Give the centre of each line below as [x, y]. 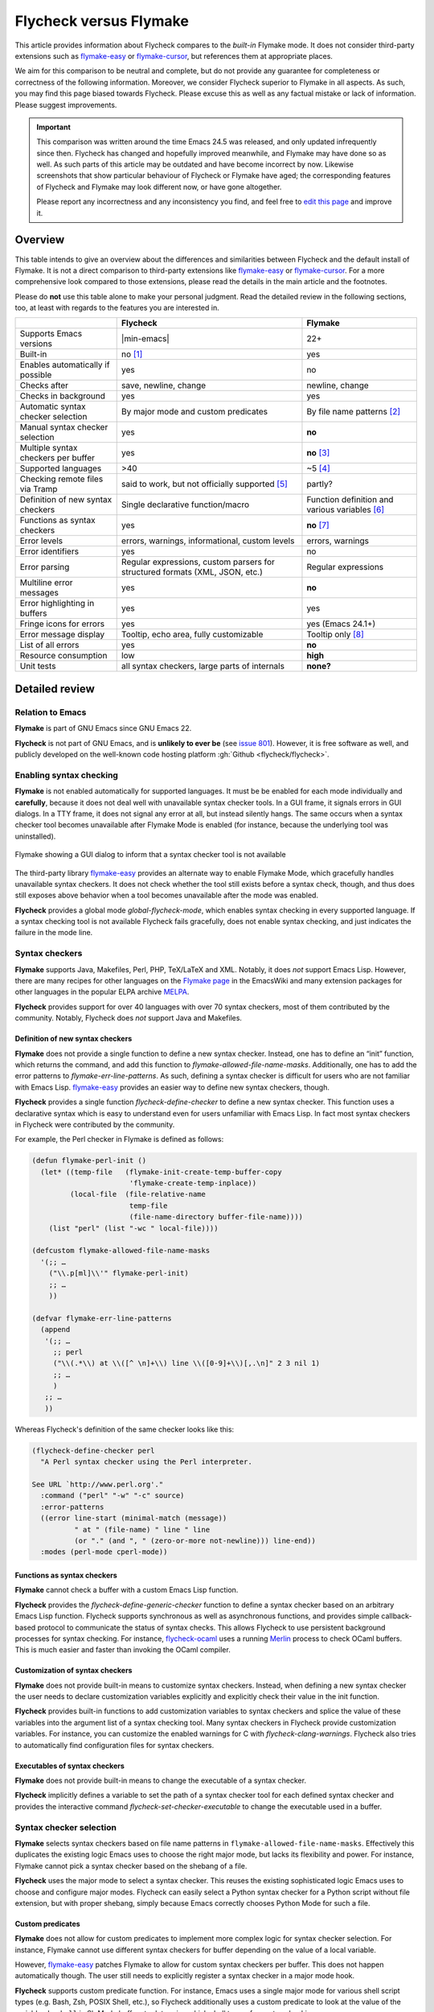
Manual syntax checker [64, 427]
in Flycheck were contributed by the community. [95, 1124]
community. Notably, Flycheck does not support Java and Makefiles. [129, 1018]
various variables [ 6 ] [346, 509]
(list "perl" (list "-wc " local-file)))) [133, 1228]
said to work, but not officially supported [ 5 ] [205, 484]
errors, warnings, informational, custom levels [208, 541]
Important [54, 127]
